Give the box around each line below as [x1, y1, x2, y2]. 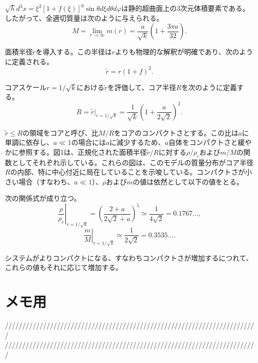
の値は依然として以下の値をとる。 [132, 176, 244, 186]
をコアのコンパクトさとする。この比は [114, 127, 239, 137]
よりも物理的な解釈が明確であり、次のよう [115, 46, 253, 57]
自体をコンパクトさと [168, 137, 238, 147]
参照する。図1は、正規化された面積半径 [18, 146, 147, 157]
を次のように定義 [181, 82, 237, 92]
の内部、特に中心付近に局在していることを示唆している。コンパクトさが [10, 167, 245, 177]
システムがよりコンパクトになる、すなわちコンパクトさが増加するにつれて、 [5, 252, 253, 263]
